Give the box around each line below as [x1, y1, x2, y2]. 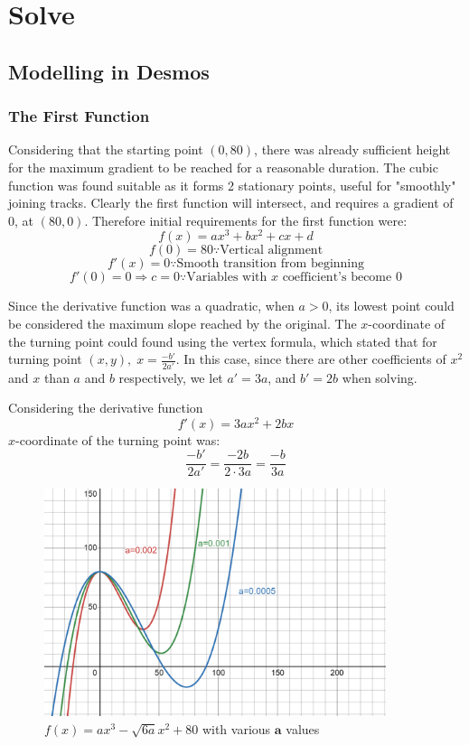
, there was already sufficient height [254, 140, 451, 159]
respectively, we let [118, 368, 223, 386]
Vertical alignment [220, 244, 324, 257]
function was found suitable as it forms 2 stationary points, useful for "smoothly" [8, 175, 456, 194]
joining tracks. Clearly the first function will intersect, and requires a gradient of [8, 193, 454, 212]
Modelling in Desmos [8, 57, 210, 85]
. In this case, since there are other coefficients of [175, 349, 446, 368]
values [286, 719, 320, 738]
